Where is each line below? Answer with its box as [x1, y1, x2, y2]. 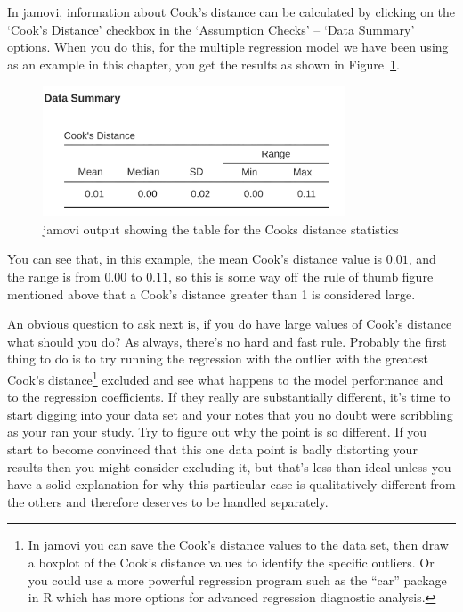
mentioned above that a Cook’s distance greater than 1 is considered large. [7, 284, 416, 303]
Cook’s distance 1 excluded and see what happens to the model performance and [7, 368, 443, 388]
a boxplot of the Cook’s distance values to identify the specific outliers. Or [28, 553, 435, 571]
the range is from [7, 267, 101, 286]
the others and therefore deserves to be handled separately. [7, 492, 329, 510]
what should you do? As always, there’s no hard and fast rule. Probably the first [7, 331, 447, 350]
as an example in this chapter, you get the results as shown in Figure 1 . [7, 54, 400, 73]
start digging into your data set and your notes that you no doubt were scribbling [7, 404, 453, 423]
